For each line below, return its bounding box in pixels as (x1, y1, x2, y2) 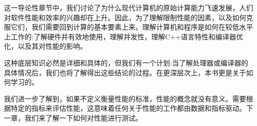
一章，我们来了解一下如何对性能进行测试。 (4, 112, 142, 123)
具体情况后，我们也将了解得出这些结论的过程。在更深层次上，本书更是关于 (4, 67, 246, 77)
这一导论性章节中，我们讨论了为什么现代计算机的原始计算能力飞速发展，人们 (4, 2, 253, 12)
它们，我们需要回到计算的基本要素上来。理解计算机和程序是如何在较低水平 (10, 22, 253, 32)
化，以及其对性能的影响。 (4, 41, 87, 51)
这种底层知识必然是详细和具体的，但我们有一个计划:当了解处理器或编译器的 (4, 57, 248, 67)
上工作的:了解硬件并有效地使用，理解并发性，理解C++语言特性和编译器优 (4, 31, 243, 41)
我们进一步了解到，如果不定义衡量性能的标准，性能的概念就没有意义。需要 (4, 93, 246, 103)
